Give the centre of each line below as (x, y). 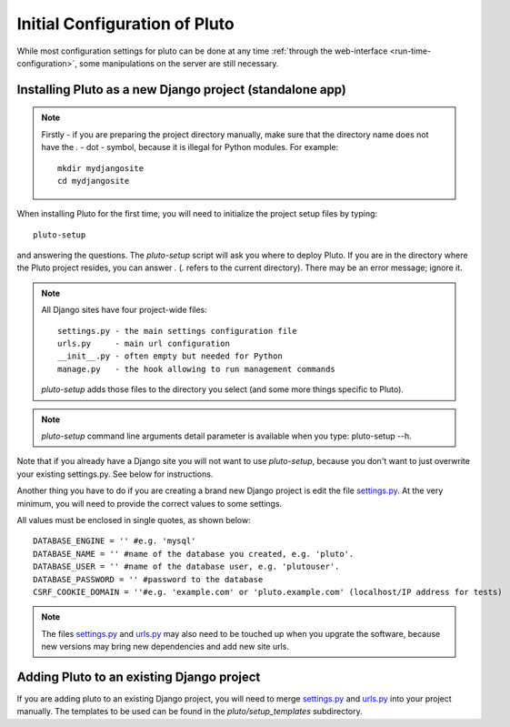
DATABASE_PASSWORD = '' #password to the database (148, 579)
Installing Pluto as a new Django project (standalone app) (182, 90)
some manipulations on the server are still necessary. (179, 63)
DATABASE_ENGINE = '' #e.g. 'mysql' (115, 541)
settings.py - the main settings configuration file (177, 331)
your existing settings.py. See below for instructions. (115, 474)
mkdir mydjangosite (101, 168)
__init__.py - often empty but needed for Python (170, 356)
